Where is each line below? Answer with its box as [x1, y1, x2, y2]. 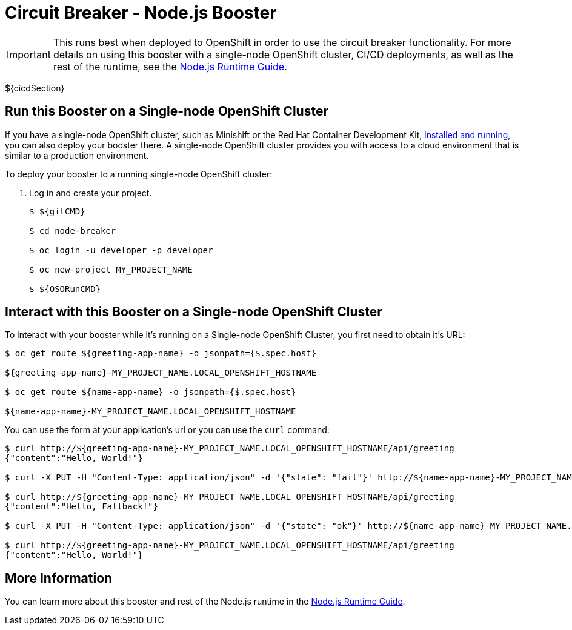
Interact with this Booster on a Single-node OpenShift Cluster [5, 304, 382, 320]
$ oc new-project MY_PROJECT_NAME [29, 264, 193, 274]
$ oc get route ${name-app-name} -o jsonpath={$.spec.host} [5, 387, 296, 397]
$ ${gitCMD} [29, 206, 85, 216]
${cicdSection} [5, 82, 65, 93]
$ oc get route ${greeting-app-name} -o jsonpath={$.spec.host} [5, 348, 317, 359]
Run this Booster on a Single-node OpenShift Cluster [5, 104, 328, 119]
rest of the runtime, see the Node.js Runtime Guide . [53, 60, 287, 73]
